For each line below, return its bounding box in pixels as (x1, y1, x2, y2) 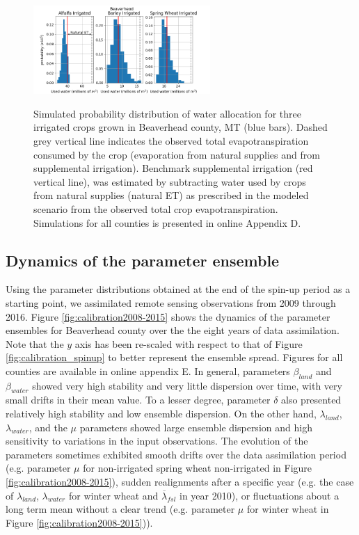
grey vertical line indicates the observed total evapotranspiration (33, 133, 309, 147)
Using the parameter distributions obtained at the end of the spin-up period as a (6, 282, 351, 296)
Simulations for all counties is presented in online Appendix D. (33, 215, 301, 230)
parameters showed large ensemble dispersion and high (79, 420, 312, 434)
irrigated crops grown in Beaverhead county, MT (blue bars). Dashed (33, 120, 328, 134)
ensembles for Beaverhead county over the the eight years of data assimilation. (6, 323, 340, 337)
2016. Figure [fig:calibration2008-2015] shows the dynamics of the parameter (6, 309, 330, 324)
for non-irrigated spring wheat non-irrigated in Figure (83, 461, 312, 475)
